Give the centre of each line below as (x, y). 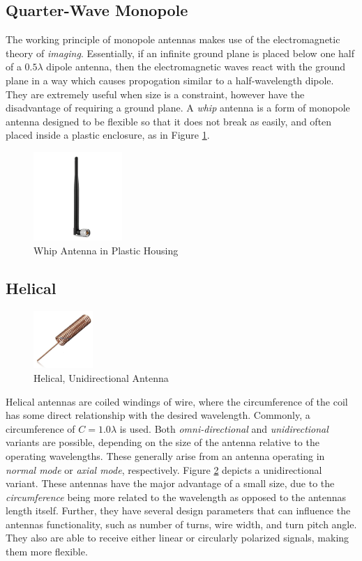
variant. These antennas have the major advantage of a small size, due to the (170, 483)
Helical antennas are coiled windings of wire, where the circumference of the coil (177, 401)
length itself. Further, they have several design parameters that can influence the (178, 510)
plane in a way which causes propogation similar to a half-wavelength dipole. (170, 80)
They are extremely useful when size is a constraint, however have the (155, 94)
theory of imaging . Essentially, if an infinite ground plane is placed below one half (180, 53)
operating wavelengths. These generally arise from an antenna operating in (165, 455)
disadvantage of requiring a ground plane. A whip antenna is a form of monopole (178, 108)
